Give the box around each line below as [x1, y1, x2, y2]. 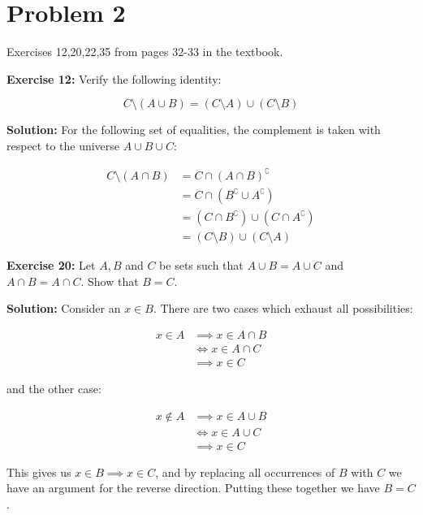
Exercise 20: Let [6, 257, 96, 274]
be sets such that [159, 257, 244, 274]
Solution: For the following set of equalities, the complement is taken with [6, 121, 381, 138]
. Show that [80, 272, 139, 289]
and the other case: [6, 380, 101, 396]
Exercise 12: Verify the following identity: [6, 70, 222, 87]
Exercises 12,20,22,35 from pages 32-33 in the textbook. [6, 43, 283, 60]
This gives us [6, 463, 71, 480]
